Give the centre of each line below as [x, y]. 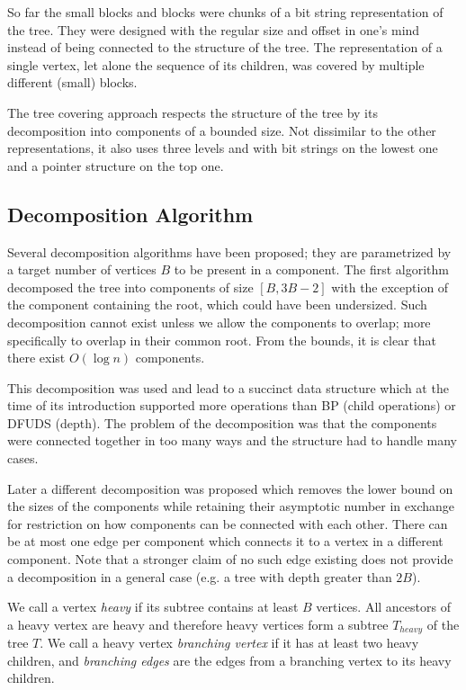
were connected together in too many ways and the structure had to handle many [233, 440]
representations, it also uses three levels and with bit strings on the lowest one [223, 148]
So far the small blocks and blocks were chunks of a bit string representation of [225, 12]
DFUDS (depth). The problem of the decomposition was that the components [222, 422]
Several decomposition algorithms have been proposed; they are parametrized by [229, 251]
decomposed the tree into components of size [130, 287]
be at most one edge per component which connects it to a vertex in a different [225, 541]
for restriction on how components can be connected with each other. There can [228, 523]
